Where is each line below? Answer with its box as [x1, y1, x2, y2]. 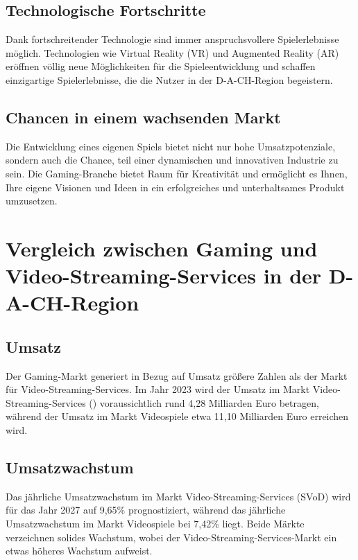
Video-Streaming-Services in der [6, 261, 322, 290]
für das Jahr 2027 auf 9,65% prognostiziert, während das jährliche [6, 502, 286, 517]
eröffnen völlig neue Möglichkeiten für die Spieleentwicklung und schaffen [6, 59, 316, 73]
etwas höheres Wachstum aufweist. [6, 543, 153, 558]
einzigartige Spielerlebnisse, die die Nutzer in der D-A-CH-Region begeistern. [6, 72, 333, 87]
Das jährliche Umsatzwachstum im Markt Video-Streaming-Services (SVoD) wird [6, 489, 351, 503]
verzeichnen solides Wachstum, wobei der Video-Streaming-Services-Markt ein [6, 530, 337, 544]
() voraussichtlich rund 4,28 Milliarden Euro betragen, [89, 395, 319, 410]
